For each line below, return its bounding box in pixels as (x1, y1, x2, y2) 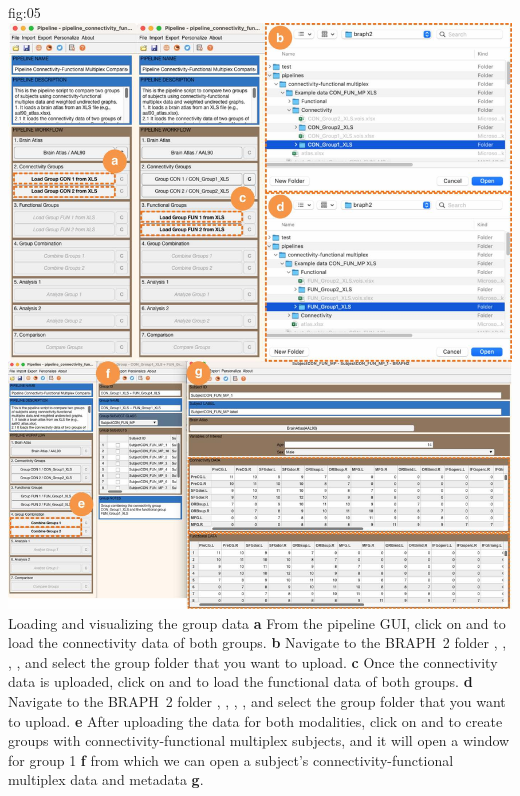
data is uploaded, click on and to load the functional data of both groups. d (8, 671, 473, 692)
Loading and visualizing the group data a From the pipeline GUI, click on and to (8, 612, 506, 633)
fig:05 (8, 2, 41, 22)
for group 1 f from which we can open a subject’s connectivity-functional (8, 749, 454, 770)
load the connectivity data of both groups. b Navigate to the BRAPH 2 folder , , (8, 632, 507, 653)
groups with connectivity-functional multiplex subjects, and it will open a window (8, 730, 510, 751)
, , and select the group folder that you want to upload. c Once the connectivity (8, 651, 498, 672)
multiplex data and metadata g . (8, 769, 204, 790)
